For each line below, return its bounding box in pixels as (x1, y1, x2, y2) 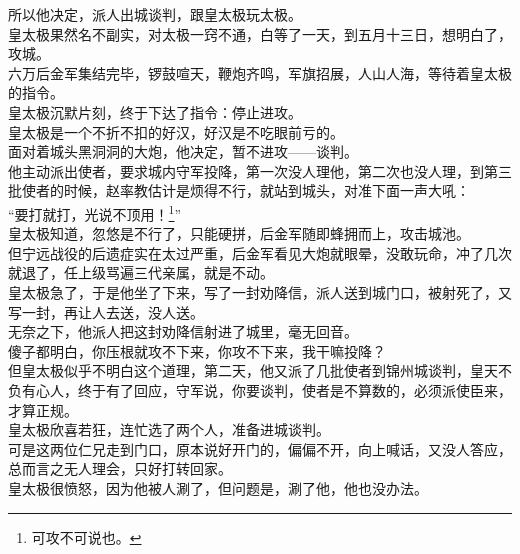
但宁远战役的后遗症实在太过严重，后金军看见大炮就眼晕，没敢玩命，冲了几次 (8, 242, 512, 263)
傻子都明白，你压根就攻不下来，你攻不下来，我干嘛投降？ (8, 340, 386, 361)
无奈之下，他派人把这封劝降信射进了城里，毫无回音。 (8, 321, 358, 342)
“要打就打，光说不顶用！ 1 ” (8, 200, 182, 224)
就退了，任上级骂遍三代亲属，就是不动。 (8, 262, 274, 283)
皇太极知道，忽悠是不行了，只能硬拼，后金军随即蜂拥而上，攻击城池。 (8, 223, 470, 244)
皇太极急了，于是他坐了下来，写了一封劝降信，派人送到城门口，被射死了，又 (8, 281, 512, 302)
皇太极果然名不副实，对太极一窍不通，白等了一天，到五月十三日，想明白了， (8, 23, 512, 44)
